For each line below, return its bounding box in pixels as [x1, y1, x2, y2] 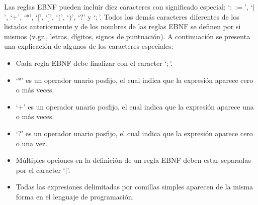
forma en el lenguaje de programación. [16, 191, 134, 201]
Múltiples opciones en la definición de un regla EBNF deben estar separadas [16, 155, 251, 165]
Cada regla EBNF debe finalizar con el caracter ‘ [16, 57, 167, 68]
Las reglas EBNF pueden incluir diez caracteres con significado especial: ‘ [4, 2, 230, 12]
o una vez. [16, 138, 48, 148]
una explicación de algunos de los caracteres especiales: [4, 41, 174, 51]
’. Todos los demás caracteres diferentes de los [99, 11, 239, 22]
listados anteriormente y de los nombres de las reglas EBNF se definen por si [4, 21, 241, 32]
